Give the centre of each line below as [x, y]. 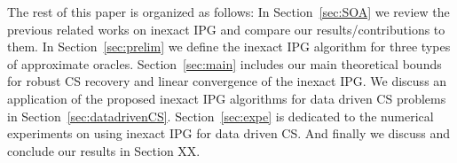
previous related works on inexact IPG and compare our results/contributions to [226, 29]
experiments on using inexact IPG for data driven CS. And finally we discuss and [228, 133]
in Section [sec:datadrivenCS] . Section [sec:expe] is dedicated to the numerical [221, 116]
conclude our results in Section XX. [104, 150]
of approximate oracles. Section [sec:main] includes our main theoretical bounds [225, 63]
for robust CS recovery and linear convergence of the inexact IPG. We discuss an [227, 81]
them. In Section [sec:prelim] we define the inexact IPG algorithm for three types [229, 47]
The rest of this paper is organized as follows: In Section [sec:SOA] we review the [228, 12]
